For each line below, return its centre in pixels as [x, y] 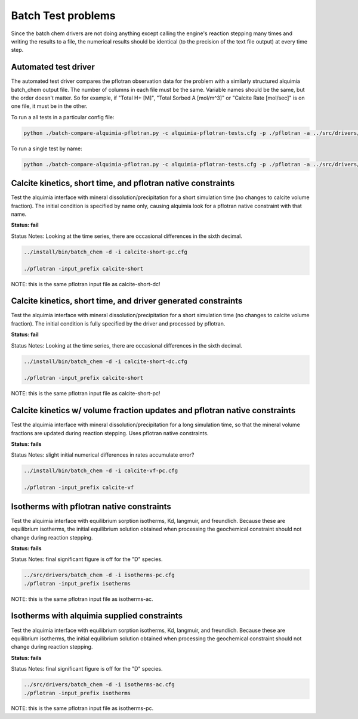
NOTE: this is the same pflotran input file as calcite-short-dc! [86, 284]
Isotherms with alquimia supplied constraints [97, 616]
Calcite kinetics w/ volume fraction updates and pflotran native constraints [153, 410]
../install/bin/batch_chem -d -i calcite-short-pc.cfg [105, 252]
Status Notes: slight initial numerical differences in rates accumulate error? [103, 455]
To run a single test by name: [47, 148]
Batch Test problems [63, 16]
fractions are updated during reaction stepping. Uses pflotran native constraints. [110, 433]
